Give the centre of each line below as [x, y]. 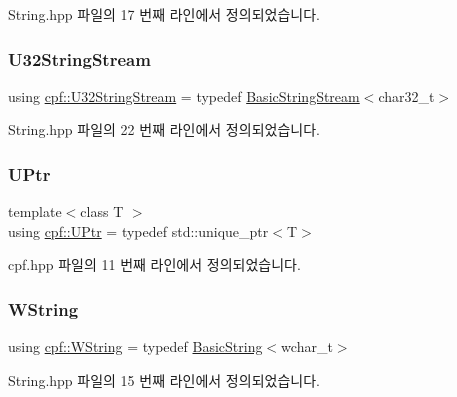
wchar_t [307, 346]
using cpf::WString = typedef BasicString [135, 346]
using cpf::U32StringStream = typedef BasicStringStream [184, 95]
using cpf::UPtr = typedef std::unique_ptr [138, 230]
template [35, 211]
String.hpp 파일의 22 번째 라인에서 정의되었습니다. [164, 129]
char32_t [406, 95]
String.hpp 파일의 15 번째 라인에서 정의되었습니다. [164, 379]
